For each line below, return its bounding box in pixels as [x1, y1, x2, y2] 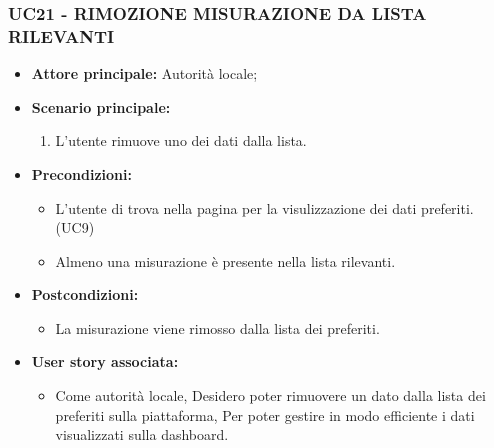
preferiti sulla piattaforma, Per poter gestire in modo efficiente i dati [55, 404, 475, 425]
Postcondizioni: [31, 284, 139, 305]
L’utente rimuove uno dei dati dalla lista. [55, 130, 307, 151]
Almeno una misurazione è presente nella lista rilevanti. [55, 250, 396, 271]
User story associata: [31, 351, 179, 372]
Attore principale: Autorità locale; [31, 63, 258, 84]
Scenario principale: [31, 96, 171, 117]
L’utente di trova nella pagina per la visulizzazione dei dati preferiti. [55, 197, 474, 218]
